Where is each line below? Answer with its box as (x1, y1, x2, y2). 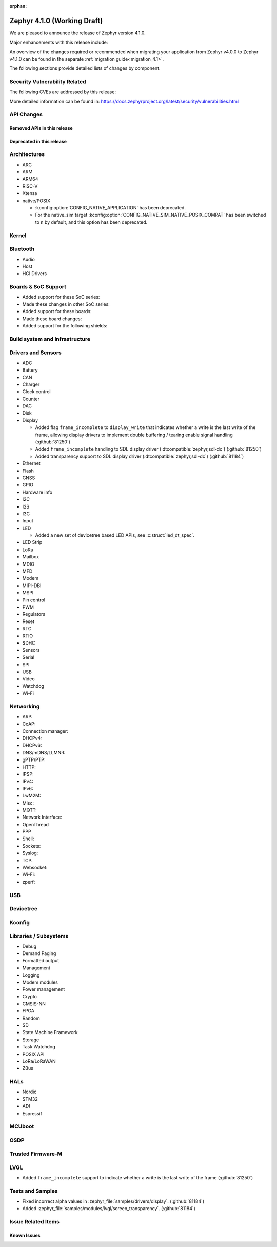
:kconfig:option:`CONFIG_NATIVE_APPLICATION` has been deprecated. (35, 205, 186, 211)
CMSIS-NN (22, 1001, 46, 1007)
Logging (22, 972, 40, 978)
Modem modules (22, 979, 58, 985)
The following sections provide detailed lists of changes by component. (9, 65, 161, 71)
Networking (9, 703, 40, 710)
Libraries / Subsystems (9, 932, 69, 940)
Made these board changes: (22, 316, 82, 322)
